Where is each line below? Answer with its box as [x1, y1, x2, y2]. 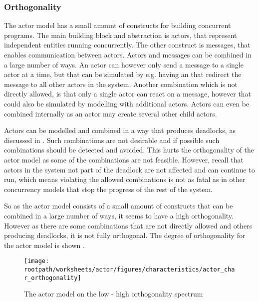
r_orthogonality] [24, 274, 81, 281]
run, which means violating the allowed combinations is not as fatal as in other [4, 174, 246, 184]
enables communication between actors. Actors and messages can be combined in [4, 49, 252, 59]
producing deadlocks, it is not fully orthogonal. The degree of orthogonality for [4, 230, 246, 240]
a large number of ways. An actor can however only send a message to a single [4, 59, 244, 69]
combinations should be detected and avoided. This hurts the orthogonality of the [4, 144, 254, 155]
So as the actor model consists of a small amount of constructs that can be [4, 200, 233, 211]
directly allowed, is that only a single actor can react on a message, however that [4, 88, 252, 99]
